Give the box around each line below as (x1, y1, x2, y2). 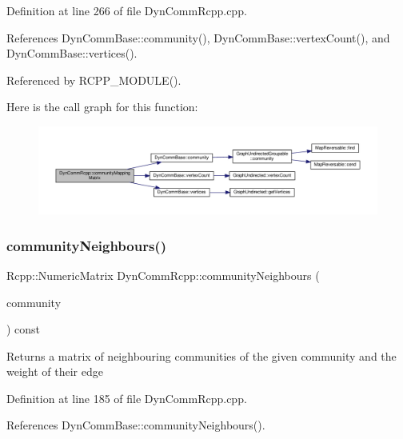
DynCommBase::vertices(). (6, 45, 138, 62)
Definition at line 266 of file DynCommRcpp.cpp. (6, 2, 247, 18)
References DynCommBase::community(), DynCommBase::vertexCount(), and (6, 29, 390, 46)
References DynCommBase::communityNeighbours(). (6, 417, 265, 433)
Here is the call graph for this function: (6, 98, 198, 115)
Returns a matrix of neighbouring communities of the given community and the (6, 347, 397, 364)
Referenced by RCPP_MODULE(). (6, 71, 182, 88)
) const (6, 321, 41, 337)
